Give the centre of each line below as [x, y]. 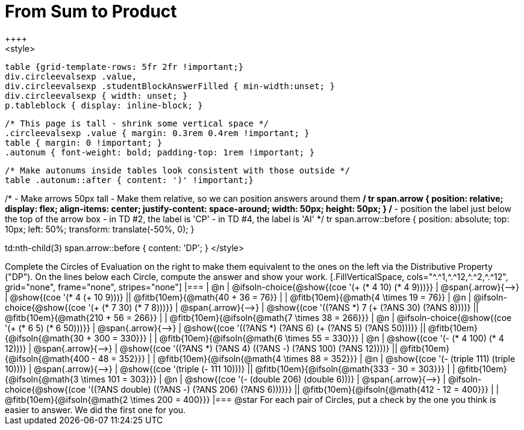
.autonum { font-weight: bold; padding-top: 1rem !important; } [160, 152]
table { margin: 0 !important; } [84, 142]
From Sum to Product [91, 11]
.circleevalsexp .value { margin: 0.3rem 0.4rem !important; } [157, 133]
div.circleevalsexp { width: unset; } [96, 95]
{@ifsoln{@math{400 [47, 358]
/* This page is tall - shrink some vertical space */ [137, 123]
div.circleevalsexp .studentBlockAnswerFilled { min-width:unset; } [170, 86]
